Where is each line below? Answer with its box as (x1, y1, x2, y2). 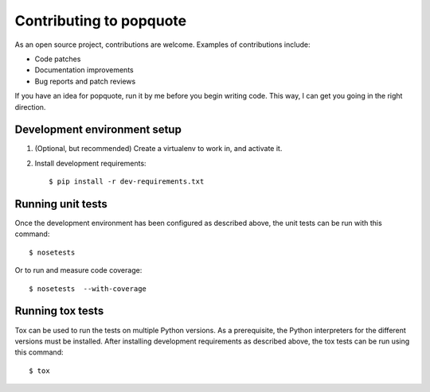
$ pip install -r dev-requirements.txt (49, 177, 205, 186)
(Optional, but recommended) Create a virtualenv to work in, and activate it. (34, 144, 283, 153)
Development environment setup (14, 123, 182, 137)
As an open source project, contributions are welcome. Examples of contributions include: (14, 40, 311, 49)
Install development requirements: (34, 158, 147, 168)
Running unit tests (14, 197, 107, 211)
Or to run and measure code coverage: (14, 266, 143, 275)
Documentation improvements (34, 65, 135, 75)
